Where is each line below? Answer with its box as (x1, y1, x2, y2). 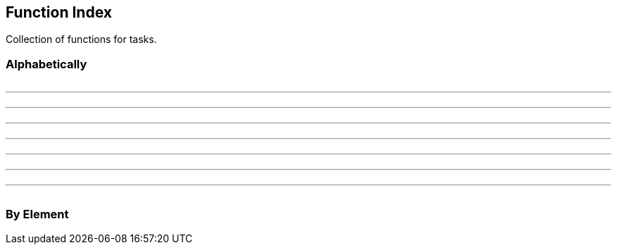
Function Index (6, 4, 112, 21)
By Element (6, 206, 69, 221)
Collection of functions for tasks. (6, 33, 157, 46)
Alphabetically (6, 56, 87, 71)
